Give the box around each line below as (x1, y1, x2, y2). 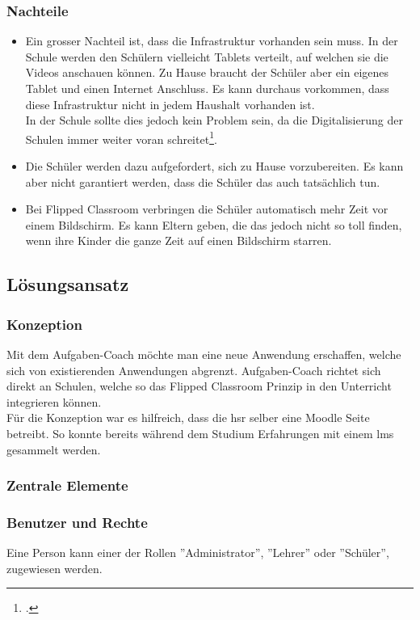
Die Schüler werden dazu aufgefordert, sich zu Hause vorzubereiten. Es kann (25, 158, 404, 175)
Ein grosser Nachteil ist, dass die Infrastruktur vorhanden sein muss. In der (25, 32, 398, 49)
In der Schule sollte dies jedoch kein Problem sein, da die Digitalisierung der (25, 112, 403, 129)
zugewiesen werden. (6, 559, 103, 576)
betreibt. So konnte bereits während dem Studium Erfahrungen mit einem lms (6, 424, 394, 441)
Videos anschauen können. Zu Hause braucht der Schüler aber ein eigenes (25, 64, 389, 81)
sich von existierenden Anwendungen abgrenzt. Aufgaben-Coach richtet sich (6, 361, 381, 378)
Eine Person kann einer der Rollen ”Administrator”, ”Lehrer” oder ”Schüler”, (6, 544, 389, 561)
